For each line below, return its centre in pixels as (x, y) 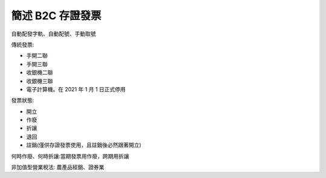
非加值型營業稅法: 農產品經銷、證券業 (58, 167)
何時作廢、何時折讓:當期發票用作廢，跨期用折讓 (70, 156)
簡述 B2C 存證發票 (56, 16)
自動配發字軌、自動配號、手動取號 (53, 34)
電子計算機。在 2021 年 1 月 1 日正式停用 (76, 89)
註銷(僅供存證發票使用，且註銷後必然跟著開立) (84, 145)
